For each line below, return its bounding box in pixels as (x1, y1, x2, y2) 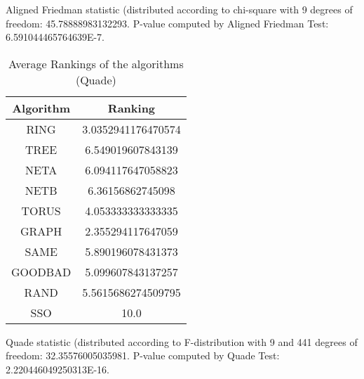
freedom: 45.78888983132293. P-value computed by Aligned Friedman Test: (6, 15, 329, 30)
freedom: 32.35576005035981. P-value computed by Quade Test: (6, 348, 280, 363)
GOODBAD (11, 263, 72, 280)
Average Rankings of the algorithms (8, 55, 184, 72)
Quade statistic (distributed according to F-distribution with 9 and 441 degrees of (6, 334, 358, 349)
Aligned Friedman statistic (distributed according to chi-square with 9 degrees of (6, 2, 353, 16)
